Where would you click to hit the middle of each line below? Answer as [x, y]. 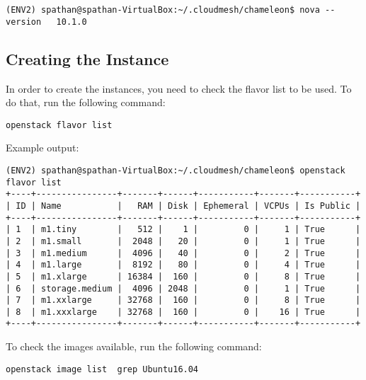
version [24, 22]
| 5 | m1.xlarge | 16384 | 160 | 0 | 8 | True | [183, 276]
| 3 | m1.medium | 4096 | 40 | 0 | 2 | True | [183, 253]
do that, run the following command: [86, 102]
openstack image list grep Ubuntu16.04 [102, 369]
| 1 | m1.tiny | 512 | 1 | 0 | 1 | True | [183, 230]
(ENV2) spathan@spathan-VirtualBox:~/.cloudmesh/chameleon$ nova [163, 10]
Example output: [42, 148]
